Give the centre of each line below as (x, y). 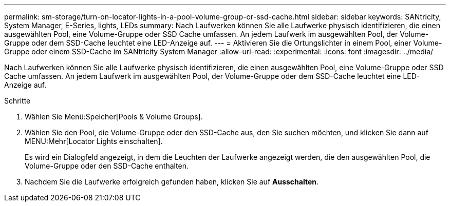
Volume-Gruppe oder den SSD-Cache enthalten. (107, 166)
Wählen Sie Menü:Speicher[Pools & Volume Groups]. (114, 117)
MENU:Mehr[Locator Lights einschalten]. (94, 141)
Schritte (17, 101)
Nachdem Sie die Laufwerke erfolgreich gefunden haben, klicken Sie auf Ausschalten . (172, 182)
